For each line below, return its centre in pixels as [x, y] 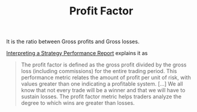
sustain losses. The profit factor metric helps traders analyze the [101, 96]
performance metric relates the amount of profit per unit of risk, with [106, 78]
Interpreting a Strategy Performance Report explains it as [77, 53]
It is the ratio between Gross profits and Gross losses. [73, 42]
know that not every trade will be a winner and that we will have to [103, 90]
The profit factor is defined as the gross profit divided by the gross [104, 65]
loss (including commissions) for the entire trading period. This [99, 71]
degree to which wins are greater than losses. [78, 103]
